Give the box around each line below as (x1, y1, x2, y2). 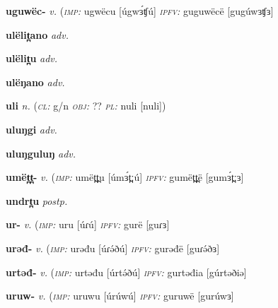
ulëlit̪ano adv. (6, 27, 69, 42)
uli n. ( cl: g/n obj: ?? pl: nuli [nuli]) (6, 98, 166, 113)
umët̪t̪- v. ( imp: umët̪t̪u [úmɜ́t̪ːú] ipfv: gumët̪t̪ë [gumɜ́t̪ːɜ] (6, 170, 244, 184)
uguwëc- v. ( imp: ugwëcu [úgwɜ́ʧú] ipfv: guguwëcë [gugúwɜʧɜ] (6, 4, 274, 18)
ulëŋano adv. (6, 74, 65, 89)
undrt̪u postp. (6, 193, 68, 208)
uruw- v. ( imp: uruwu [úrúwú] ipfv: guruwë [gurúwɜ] (6, 288, 234, 303)
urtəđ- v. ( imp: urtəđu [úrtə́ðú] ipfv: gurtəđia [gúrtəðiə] (6, 264, 247, 279)
